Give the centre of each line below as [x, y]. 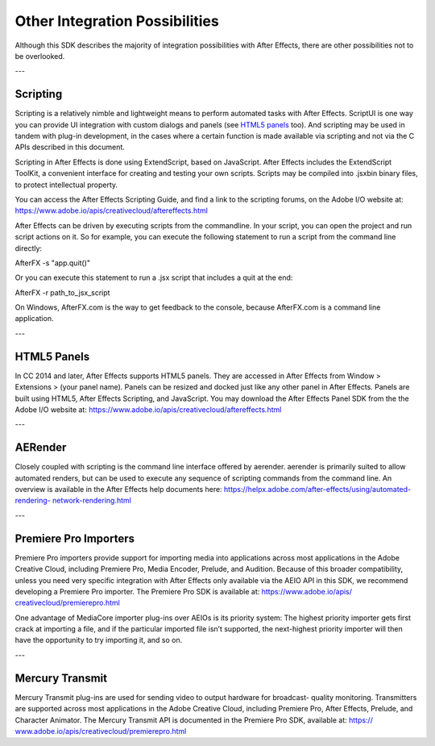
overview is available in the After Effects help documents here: [118, 490]
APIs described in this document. [70, 147]
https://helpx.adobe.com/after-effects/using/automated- [317, 490]
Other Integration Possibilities [117, 21]
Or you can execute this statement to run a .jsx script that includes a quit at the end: [154, 277]
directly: [29, 248]
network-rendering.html [92, 501]
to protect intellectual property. [66, 185]
